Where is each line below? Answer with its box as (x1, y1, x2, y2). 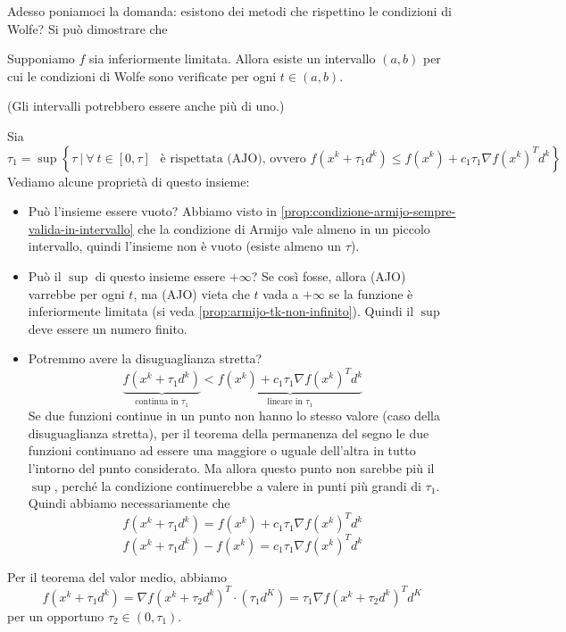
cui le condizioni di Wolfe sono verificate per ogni (7, 66, 277, 85)
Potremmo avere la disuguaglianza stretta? (28, 349, 262, 368)
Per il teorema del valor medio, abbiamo (7, 567, 228, 586)
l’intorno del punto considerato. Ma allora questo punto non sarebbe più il (28, 459, 435, 478)
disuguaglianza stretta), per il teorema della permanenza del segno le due (28, 423, 429, 442)
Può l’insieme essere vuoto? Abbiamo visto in (28, 202, 277, 220)
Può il (28, 266, 62, 285)
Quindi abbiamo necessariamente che (28, 494, 230, 512)
